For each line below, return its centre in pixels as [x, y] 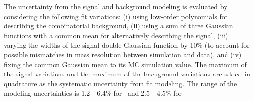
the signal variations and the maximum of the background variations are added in [127, 74]
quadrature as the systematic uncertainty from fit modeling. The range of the [121, 83]
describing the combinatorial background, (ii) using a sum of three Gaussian [119, 26]
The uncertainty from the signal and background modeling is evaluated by [116, 6]
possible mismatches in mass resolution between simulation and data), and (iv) [123, 54]
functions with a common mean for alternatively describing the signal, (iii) [116, 35]
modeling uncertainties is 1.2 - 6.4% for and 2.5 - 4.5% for [93, 93]
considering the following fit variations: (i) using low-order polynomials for [116, 16]
